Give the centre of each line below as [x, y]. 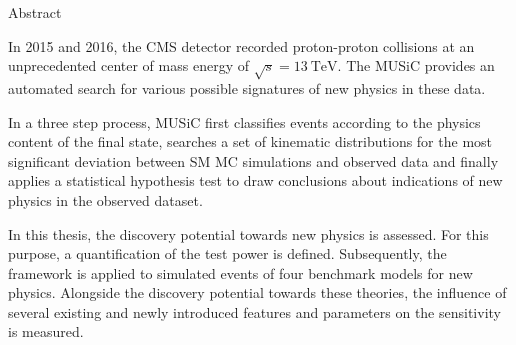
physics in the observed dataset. [105, 199]
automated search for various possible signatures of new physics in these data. [247, 87]
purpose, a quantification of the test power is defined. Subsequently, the [227, 253]
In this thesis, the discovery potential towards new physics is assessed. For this [248, 233]
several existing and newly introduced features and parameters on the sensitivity [254, 311]
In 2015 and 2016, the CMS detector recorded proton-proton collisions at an [241, 45]
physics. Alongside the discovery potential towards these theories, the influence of [257, 292]
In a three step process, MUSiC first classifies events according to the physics [244, 121]
